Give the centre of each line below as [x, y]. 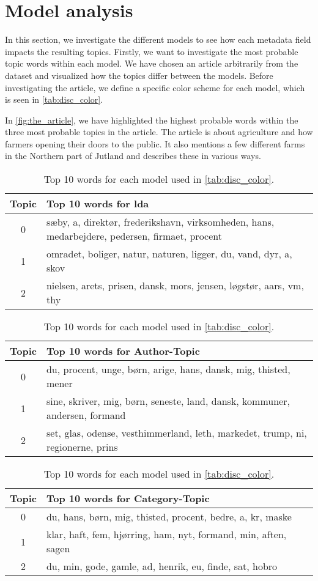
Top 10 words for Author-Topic [123, 351]
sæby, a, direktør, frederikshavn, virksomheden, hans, [160, 222]
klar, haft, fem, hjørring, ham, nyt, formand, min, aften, [166, 535]
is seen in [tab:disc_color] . [54, 99]
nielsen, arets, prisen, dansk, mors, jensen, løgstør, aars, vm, [175, 286]
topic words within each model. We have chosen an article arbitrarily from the [152, 63]
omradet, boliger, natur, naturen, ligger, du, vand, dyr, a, [169, 254]
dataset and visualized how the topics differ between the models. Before [139, 75]
